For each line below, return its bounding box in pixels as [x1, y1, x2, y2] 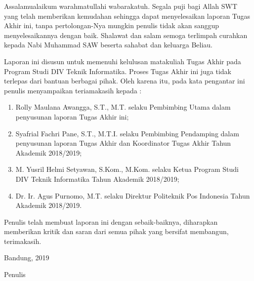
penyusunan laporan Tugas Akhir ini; [15, 111, 129, 121]
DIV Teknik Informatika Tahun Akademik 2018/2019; [15, 173, 179, 184]
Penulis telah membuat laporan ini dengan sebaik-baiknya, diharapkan [4, 216, 218, 227]
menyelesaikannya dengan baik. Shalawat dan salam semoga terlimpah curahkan [4, 30, 248, 40]
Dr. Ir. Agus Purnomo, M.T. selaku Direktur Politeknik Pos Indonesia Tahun [15, 190, 250, 201]
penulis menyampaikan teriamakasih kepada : [4, 85, 142, 95]
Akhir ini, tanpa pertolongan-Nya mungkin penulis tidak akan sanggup [4, 20, 219, 31]
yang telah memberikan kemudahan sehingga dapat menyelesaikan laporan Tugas [4, 10, 251, 21]
